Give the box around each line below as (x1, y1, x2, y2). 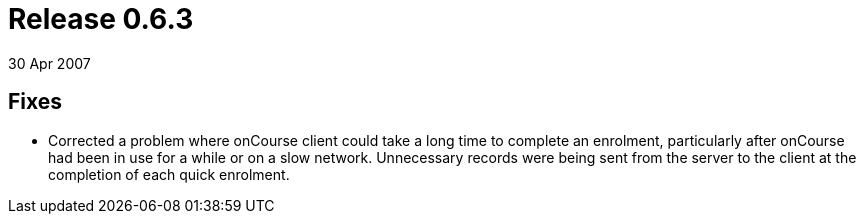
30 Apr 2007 (8, 54, 91, 72)
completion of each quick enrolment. (48, 165, 290, 183)
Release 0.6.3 (8, 2, 194, 36)
